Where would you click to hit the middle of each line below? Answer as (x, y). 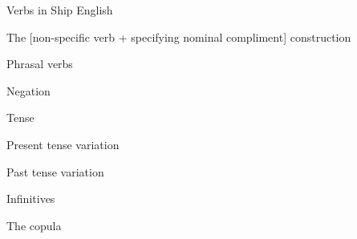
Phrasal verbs (40, 64)
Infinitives (31, 198)
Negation (28, 90)
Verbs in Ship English (60, 10)
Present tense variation (63, 144)
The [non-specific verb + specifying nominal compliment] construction (179, 36)
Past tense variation (55, 171)
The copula (34, 225)
